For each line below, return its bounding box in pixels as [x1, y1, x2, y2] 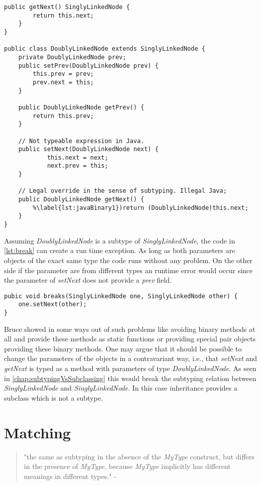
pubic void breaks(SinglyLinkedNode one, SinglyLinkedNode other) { [4, 292, 238, 300]
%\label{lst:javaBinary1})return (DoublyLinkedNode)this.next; [33, 204, 248, 211]
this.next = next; [47, 154, 108, 161]
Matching [4, 422, 71, 442]
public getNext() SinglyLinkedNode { [4, 4, 130, 11]
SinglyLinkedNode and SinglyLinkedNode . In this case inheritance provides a [4, 383, 237, 393]
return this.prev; [33, 112, 94, 119]
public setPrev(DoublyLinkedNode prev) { [18, 62, 159, 69]
